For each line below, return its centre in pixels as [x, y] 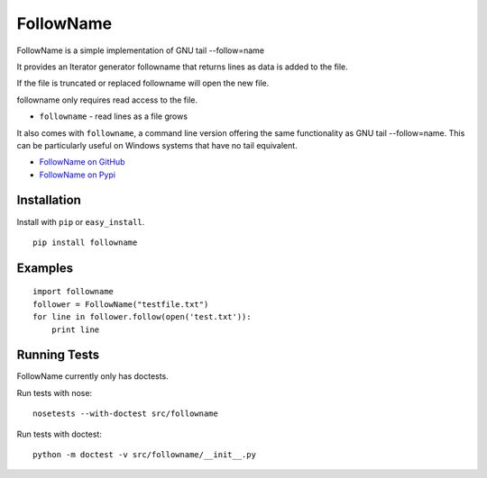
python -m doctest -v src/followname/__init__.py [145, 455]
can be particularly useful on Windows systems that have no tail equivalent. [157, 145]
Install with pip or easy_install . [81, 221]
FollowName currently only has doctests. [92, 376]
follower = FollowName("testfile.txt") [121, 304]
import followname [74, 292]
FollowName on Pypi [78, 175]
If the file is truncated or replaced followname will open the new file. [143, 83]
